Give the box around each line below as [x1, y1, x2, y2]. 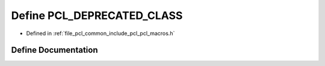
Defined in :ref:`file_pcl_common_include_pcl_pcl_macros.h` [26, 30, 175, 37]
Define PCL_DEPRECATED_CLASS [11, 9, 183, 22]
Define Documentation [11, 45, 98, 55]
